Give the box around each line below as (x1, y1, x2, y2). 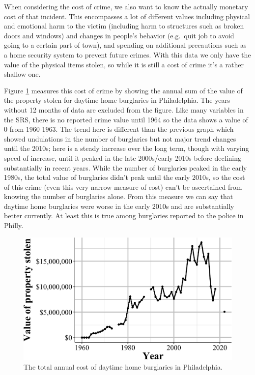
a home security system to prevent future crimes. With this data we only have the (4, 49, 251, 59)
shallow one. (4, 69, 41, 79)
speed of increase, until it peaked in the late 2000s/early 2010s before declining (4, 152, 242, 163)
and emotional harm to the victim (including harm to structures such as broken (4, 21, 244, 31)
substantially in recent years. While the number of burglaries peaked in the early (4, 162, 247, 173)
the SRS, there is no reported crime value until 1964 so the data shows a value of (4, 114, 248, 124)
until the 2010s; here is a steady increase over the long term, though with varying (4, 143, 249, 153)
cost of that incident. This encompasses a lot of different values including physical (4, 11, 250, 21)
